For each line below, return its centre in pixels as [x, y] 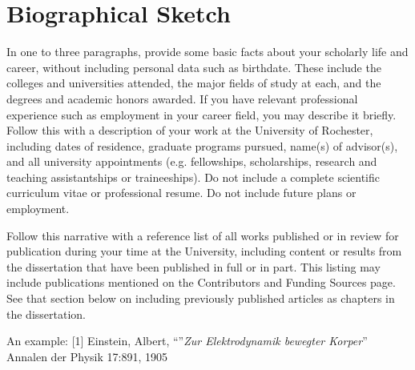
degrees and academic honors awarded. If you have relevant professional [182, 98]
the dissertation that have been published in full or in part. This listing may [193, 266]
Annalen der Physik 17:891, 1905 [87, 356]
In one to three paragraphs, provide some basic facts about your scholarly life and [207, 52]
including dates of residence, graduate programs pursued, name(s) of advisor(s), [202, 145]
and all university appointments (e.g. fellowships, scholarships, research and [192, 161]
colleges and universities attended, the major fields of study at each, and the [194, 83]
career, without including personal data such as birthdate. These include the [194, 67]
